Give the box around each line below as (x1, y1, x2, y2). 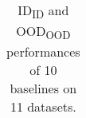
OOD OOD (16, 22, 71, 43)
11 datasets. (10, 97, 76, 116)
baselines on (10, 79, 77, 98)
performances (6, 42, 80, 61)
